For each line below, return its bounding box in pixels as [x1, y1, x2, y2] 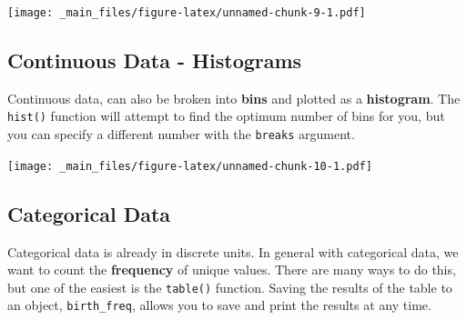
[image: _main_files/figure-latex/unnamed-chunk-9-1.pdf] [7, 6, 366, 19]
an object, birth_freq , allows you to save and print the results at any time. [7, 295, 431, 315]
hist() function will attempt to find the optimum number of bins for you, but [7, 106, 445, 125]
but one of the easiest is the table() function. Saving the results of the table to [7, 277, 452, 296]
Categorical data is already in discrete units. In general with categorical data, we [7, 242, 459, 261]
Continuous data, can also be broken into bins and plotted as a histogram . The [7, 88, 461, 107]
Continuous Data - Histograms [7, 46, 302, 75]
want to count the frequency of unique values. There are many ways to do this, [7, 260, 456, 279]
